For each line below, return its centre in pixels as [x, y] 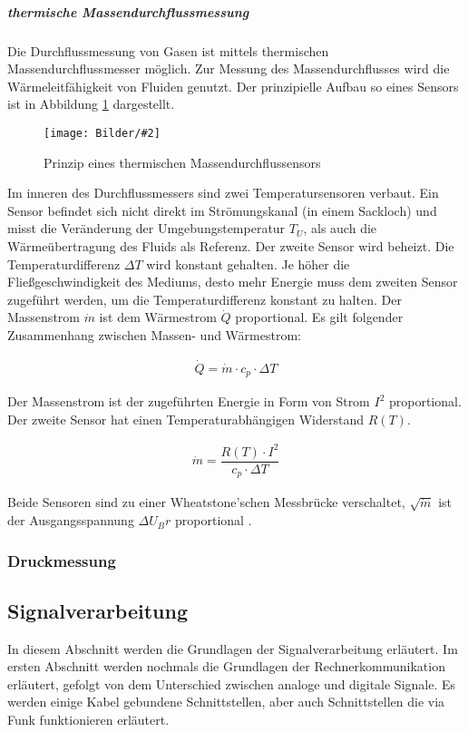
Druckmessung [62, 560]
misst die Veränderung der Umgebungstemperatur [146, 228]
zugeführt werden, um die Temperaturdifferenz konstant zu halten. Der [205, 299]
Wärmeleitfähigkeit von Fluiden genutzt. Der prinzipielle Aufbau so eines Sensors [233, 86]
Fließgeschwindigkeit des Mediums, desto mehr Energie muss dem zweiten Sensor [233, 282]
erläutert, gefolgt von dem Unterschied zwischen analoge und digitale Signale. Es [232, 683]
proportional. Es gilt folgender [319, 317]
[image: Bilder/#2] [102, 133]
